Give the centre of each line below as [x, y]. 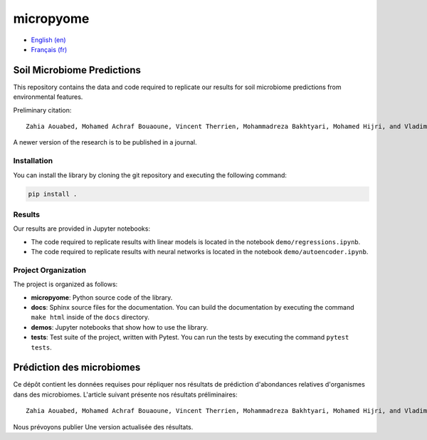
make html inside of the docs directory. [90, 318]
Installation [33, 161]
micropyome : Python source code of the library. [102, 297]
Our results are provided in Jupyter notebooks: [82, 229]
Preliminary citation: [42, 110]
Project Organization [50, 270]
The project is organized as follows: [65, 284]
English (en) [49, 40]
